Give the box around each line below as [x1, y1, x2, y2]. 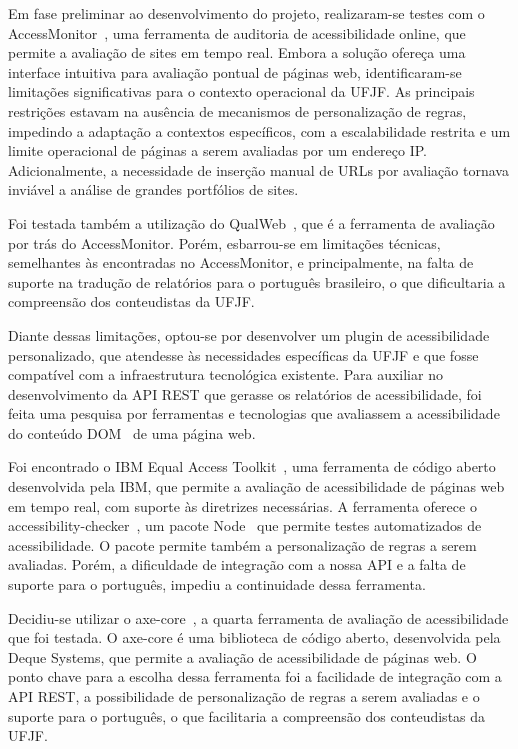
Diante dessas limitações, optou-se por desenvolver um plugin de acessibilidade [8, 324, 490, 345]
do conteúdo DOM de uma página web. [8, 422, 256, 443]
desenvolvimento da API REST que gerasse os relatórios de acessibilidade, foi [8, 383, 482, 404]
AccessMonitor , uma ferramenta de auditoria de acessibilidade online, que [8, 22, 466, 43]
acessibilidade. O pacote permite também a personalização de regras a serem [8, 534, 477, 555]
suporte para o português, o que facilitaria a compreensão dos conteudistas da [8, 705, 486, 726]
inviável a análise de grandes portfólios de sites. [8, 179, 299, 200]
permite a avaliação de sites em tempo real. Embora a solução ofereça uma [8, 42, 466, 63]
